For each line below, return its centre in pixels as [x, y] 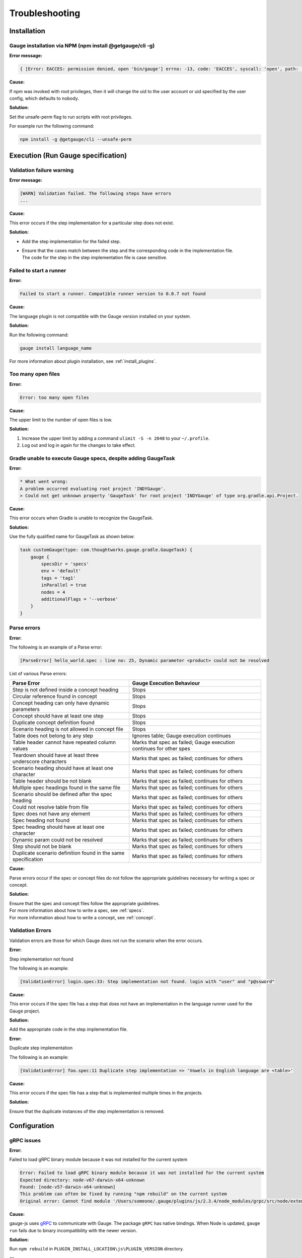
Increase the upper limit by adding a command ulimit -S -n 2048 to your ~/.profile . [116, 438]
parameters [26, 710]
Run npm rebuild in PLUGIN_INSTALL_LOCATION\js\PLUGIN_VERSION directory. [97, 1249]
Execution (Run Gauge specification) [68, 155]
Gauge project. [25, 1011]
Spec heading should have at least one [58, 827]
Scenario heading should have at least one [63, 768]
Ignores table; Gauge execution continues [181, 736]
